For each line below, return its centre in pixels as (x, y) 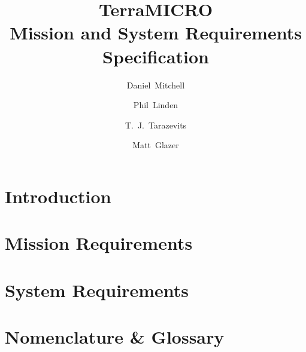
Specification (156, 56)
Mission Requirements (99, 243)
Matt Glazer (156, 145)
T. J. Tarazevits (156, 125)
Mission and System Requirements (156, 33)
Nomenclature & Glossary (115, 336)
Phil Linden (156, 105)
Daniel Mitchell (156, 85)
